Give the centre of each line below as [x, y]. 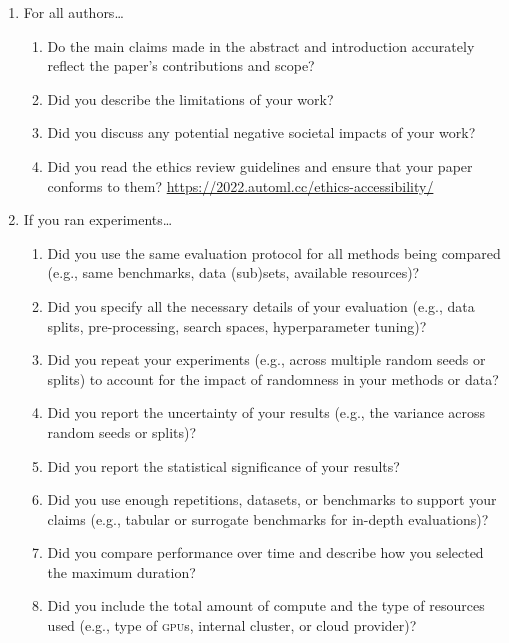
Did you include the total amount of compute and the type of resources [266, 605]
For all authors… [73, 12]
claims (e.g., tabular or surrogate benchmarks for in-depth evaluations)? [268, 518]
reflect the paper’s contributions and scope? [181, 65]
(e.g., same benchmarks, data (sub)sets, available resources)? [233, 272]
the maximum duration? [121, 571]
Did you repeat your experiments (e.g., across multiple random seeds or [266, 359]
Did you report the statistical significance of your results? [223, 465]
